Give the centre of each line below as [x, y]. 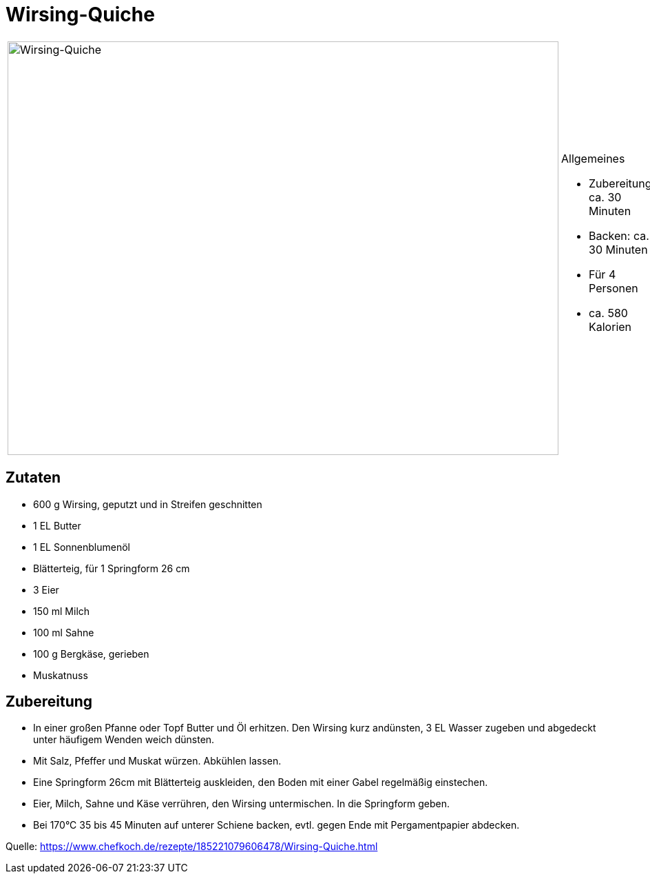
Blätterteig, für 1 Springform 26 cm [112, 568]
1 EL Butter [57, 525]
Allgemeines [593, 158]
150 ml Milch [62, 611]
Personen [614, 288]
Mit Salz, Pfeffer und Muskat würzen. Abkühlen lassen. [157, 761]
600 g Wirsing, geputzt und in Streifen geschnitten [148, 504]
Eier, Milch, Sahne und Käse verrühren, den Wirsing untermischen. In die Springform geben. [242, 804]
